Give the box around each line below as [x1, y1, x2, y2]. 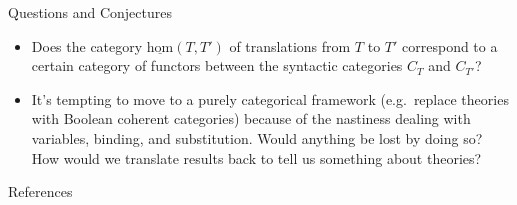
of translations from [229, 35, 351, 56]
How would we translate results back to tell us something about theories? [31, 147, 482, 168]
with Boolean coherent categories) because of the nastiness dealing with [31, 108, 471, 129]
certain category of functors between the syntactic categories [31, 55, 403, 76]
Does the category [31, 35, 143, 56]
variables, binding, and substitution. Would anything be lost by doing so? [31, 127, 483, 148]
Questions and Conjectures [8, 2, 172, 22]
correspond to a [402, 35, 498, 56]
